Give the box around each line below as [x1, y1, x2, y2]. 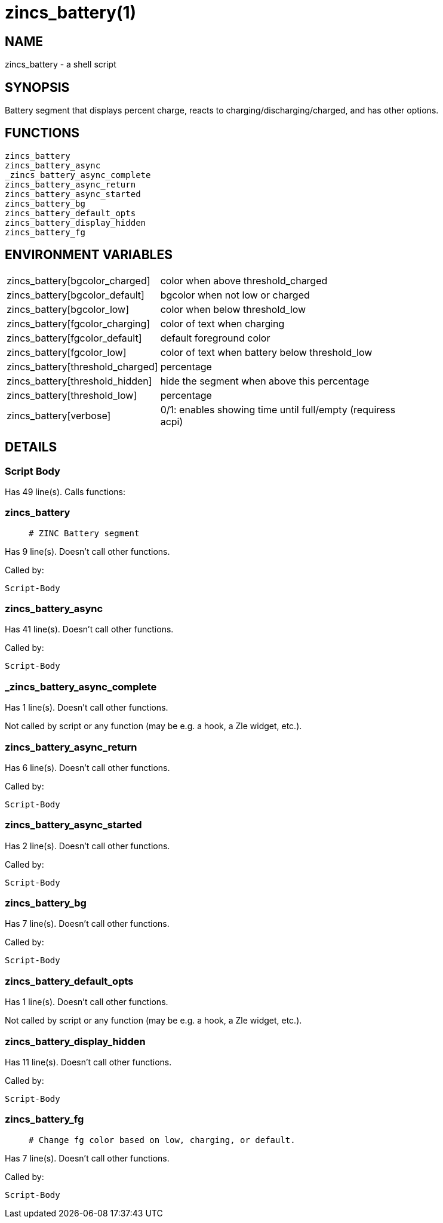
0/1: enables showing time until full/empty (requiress [160, 403, 396, 416]
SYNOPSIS [5, 79, 70, 95]
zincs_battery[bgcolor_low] [7, 303, 130, 315]
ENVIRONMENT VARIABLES [5, 247, 173, 263]
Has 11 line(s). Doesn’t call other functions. [5, 1056, 172, 1067]
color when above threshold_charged [160, 274, 328, 287]
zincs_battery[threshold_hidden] [7, 374, 152, 387]
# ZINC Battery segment [29, 528, 140, 538]
